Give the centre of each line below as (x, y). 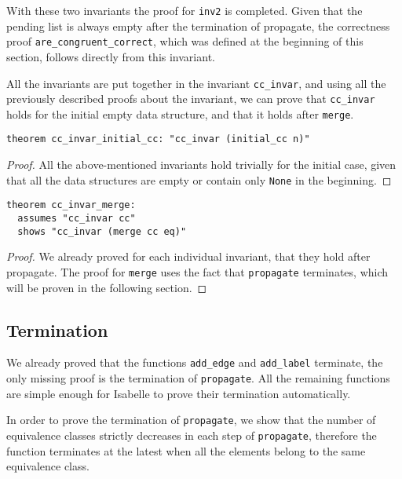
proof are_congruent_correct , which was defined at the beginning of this (185, 41)
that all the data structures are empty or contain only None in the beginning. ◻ (199, 179)
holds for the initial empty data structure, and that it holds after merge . (180, 113)
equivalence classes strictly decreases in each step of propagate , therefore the (192, 435)
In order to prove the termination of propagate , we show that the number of (191, 420)
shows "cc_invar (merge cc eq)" (102, 231)
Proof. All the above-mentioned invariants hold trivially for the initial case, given (201, 165)
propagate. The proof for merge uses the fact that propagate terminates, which (197, 271)
